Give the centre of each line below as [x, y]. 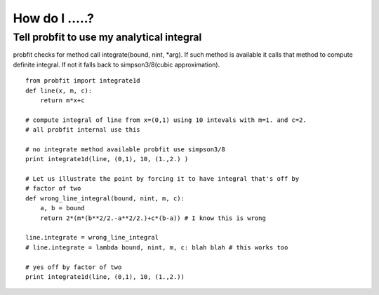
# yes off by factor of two [74, 267]
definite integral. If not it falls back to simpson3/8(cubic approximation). [117, 64]
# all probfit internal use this [83, 130]
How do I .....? [54, 18]
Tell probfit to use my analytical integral [107, 37]
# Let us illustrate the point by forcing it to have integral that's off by [162, 179]
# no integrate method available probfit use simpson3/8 [126, 149]
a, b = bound [62, 208]
